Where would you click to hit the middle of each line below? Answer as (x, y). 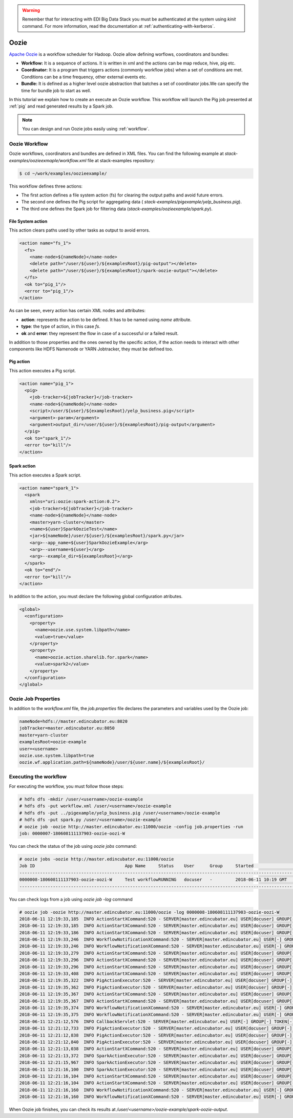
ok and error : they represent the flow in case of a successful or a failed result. (100, 333)
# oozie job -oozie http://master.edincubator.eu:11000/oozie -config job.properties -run (131, 827)
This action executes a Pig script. (42, 370)
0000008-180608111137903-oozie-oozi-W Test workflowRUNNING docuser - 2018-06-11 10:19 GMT (153, 880)
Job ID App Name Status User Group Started (136, 866)
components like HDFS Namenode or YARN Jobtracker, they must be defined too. (91, 349)
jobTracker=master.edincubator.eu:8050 (67, 728)
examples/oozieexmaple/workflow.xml (48, 160)
